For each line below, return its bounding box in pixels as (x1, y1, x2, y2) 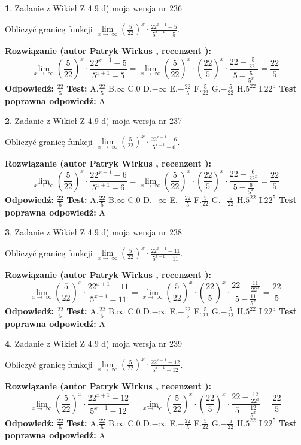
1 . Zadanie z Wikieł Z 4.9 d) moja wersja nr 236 (5, 2, 183, 14)
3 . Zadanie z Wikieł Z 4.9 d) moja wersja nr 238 (5, 226, 183, 238)
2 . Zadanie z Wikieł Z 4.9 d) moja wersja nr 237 (5, 114, 183, 127)
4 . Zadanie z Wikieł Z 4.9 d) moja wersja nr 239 (5, 337, 183, 350)
